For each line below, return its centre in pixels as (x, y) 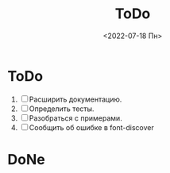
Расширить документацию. (75, 99)
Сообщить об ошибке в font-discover (91, 127)
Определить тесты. (62, 109)
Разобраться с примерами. (75, 118)
